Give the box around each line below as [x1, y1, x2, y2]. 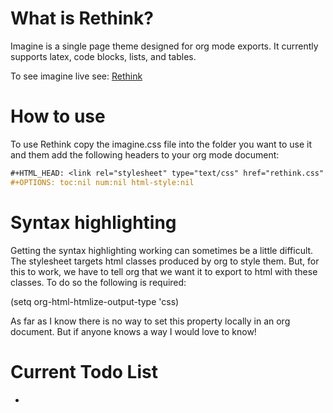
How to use [10, 105, 106, 128]
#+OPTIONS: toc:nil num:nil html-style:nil [10, 177, 195, 187]
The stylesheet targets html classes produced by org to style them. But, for [10, 255, 320, 267]
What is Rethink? [10, 7, 154, 30]
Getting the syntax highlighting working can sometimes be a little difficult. [10, 244, 314, 256]
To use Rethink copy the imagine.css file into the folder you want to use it [10, 138, 313, 150]
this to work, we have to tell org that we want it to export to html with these [10, 265, 318, 277]
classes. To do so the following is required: [10, 276, 187, 288]
